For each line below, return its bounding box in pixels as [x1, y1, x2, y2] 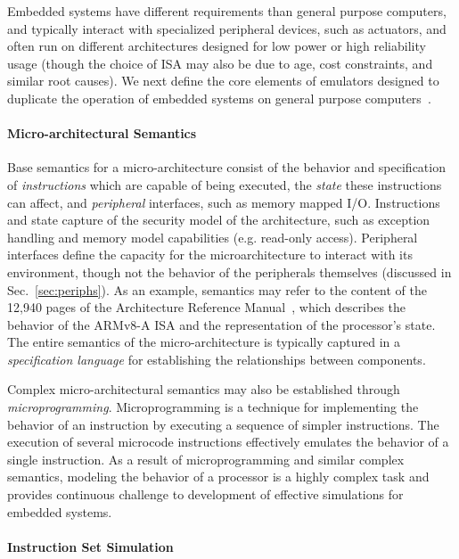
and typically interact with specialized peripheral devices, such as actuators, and [7, 19, 447, 37]
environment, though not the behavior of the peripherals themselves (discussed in [7, 262, 452, 281]
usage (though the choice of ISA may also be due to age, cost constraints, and [7, 53, 433, 72]
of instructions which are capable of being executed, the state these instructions [7, 175, 442, 193]
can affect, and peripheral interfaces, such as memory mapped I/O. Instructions [7, 193, 440, 211]
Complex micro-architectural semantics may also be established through [7, 380, 400, 399]
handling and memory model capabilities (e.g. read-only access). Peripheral [7, 227, 418, 246]
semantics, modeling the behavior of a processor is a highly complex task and [7, 467, 430, 486]
